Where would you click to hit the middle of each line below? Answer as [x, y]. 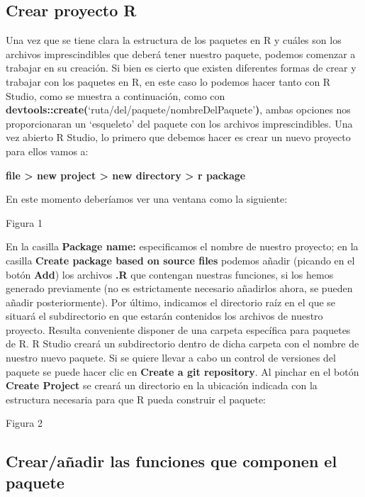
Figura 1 [24, 222]
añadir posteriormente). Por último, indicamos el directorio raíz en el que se [171, 302]
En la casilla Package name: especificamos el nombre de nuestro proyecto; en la [182, 246]
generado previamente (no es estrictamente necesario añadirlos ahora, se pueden [179, 288]
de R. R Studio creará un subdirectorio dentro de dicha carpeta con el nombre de [182, 344]
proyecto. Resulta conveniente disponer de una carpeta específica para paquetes [178, 329]
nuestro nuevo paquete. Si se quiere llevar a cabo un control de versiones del [171, 358]
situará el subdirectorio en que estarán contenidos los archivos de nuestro [164, 316]
